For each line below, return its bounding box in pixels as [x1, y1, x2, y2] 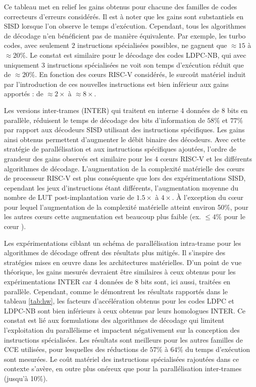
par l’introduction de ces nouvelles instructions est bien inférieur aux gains [4, 78, 229, 89]
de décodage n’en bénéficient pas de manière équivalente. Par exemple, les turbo [4, 30, 246, 40]
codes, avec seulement [4, 40, 69, 50]
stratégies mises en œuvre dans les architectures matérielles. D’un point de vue [4, 257, 242, 267]
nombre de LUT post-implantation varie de [4, 192, 134, 202]
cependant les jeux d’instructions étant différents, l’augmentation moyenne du [4, 182, 239, 193]
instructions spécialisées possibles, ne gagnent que [77, 40, 227, 50]
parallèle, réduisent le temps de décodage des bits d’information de [4, 115, 205, 125]
